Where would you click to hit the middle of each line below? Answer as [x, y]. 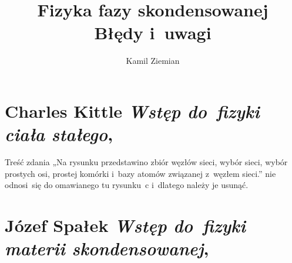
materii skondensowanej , [107, 248]
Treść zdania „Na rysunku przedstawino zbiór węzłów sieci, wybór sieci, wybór [146, 162]
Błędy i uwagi [153, 33]
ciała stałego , [59, 134]
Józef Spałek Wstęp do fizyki [125, 225]
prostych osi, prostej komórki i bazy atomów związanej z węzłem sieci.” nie [140, 173]
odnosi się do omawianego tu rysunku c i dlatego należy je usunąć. [127, 185]
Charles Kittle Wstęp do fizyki [132, 111]
